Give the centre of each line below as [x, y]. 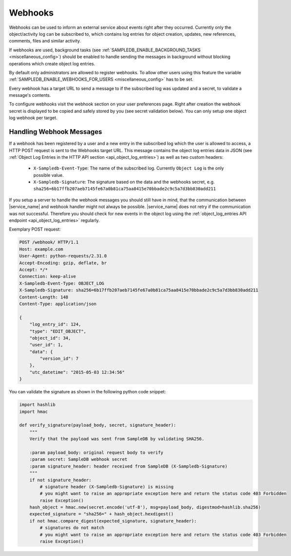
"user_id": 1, [46, 345]
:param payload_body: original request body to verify [96, 452]
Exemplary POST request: [35, 229]
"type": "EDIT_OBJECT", [58, 331]
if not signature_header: [60, 480]
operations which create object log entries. [52, 64]
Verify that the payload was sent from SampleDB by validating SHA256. [117, 439]
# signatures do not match [72, 528]
